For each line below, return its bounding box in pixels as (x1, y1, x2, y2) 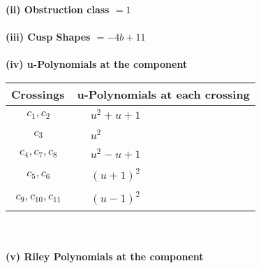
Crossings (11, 85, 65, 102)
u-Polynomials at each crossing (77, 85, 250, 102)
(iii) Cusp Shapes (6, 29, 91, 44)
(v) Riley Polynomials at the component (6, 248, 204, 263)
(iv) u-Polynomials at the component (6, 57, 188, 71)
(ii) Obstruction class (6, 2, 110, 16)
